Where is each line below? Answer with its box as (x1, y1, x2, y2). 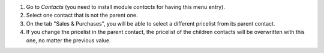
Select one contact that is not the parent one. (26, 12, 138, 19)
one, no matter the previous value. (26, 36, 111, 44)
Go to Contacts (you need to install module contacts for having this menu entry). (26, 4, 225, 10)
